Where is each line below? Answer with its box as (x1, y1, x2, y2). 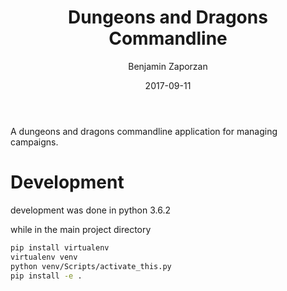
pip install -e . (10, 271, 83, 281)
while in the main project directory (10, 223, 152, 235)
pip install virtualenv (10, 242, 110, 253)
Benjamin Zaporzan (128, 60, 208, 72)
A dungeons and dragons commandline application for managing (10, 125, 278, 137)
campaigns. (10, 136, 59, 148)
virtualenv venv (10, 252, 78, 262)
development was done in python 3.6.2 (10, 204, 171, 216)
